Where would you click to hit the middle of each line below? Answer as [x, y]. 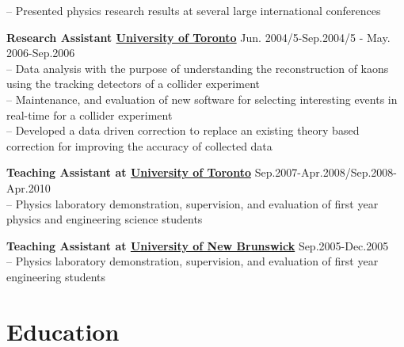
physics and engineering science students [105, 219]
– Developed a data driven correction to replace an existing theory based [183, 130]
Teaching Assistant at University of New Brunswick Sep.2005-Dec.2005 [198, 245]
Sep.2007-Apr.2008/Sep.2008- [326, 172]
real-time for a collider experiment [90, 114]
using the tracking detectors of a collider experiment [133, 84]
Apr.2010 [29, 187]
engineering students [56, 276]
